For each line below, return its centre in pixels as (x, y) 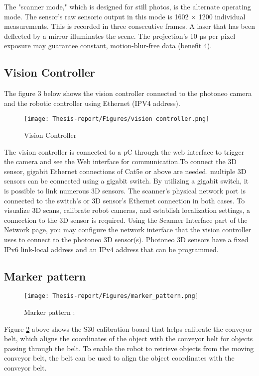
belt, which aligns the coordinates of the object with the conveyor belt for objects (129, 338)
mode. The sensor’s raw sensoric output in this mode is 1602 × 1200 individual (125, 16)
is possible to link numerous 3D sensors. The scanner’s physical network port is (125, 190)
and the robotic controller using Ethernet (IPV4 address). (92, 103)
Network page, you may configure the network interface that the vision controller (128, 230)
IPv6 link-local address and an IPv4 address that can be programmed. (111, 249)
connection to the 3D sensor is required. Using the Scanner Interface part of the (126, 220)
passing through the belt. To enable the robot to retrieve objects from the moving (129, 348)
